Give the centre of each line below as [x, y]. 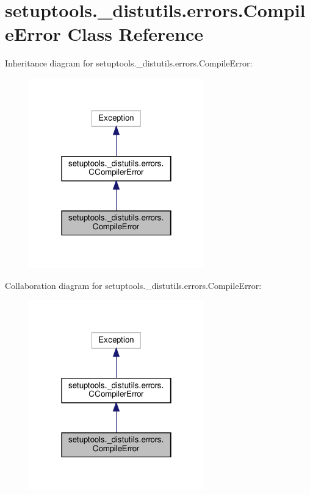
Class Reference [135, 34]
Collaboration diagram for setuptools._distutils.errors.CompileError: [133, 285]
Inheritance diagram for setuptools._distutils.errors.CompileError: [129, 63]
